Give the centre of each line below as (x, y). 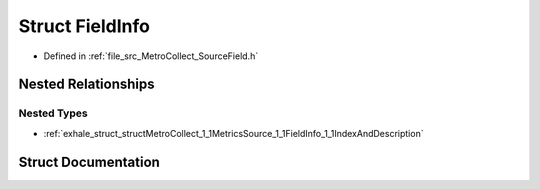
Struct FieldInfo (84, 26)
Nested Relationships (86, 84)
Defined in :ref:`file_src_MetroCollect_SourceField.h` (151, 56)
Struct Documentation (89, 161)
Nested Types (53, 113)
